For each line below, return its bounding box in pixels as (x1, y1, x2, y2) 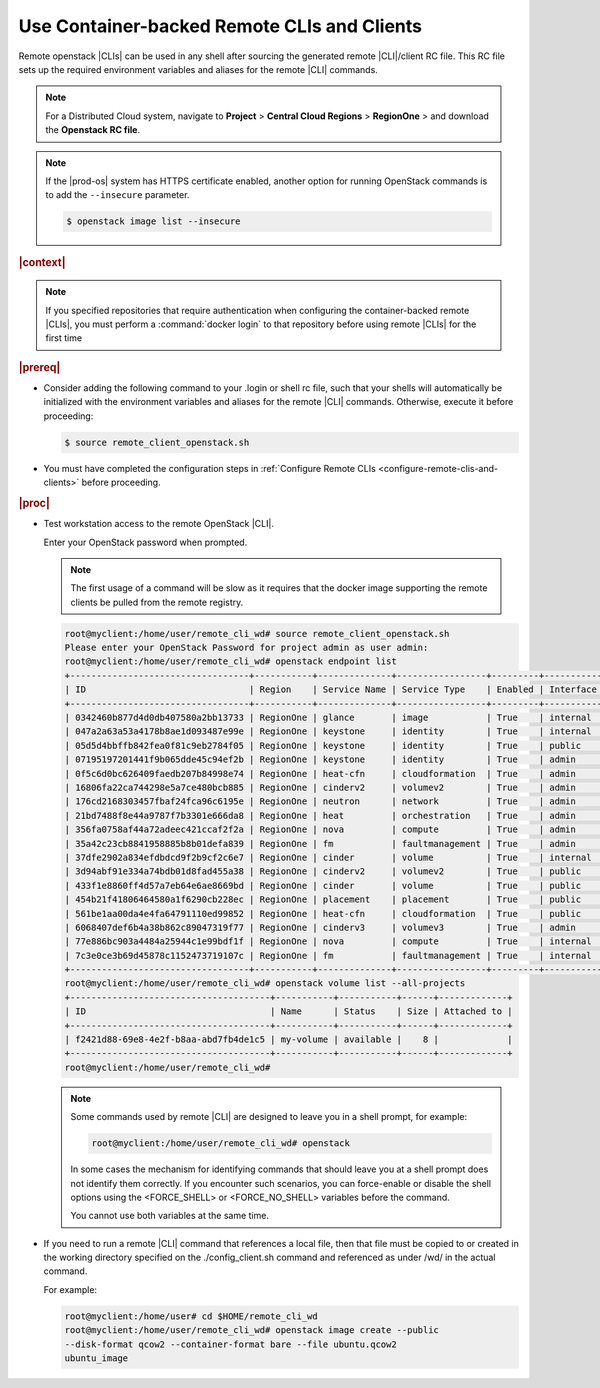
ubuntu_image (64, 1353, 129, 1364)
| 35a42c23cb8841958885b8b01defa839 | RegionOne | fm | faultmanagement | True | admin (64, 838, 577, 849)
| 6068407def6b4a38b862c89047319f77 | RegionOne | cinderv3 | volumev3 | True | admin (64, 921, 577, 933)
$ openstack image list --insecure (66, 216, 241, 227)
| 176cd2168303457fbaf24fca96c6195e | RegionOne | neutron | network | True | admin (64, 796, 577, 807)
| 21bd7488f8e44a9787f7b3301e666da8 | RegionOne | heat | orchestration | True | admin (64, 810, 577, 821)
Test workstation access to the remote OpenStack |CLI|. (43, 518, 275, 530)
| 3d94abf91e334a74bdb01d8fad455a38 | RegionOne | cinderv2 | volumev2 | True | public (64, 866, 582, 877)
